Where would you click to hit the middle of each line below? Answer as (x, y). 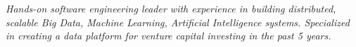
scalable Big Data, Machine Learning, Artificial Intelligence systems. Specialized (178, 22)
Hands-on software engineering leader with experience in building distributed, (171, 8)
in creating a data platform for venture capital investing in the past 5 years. (169, 36)
